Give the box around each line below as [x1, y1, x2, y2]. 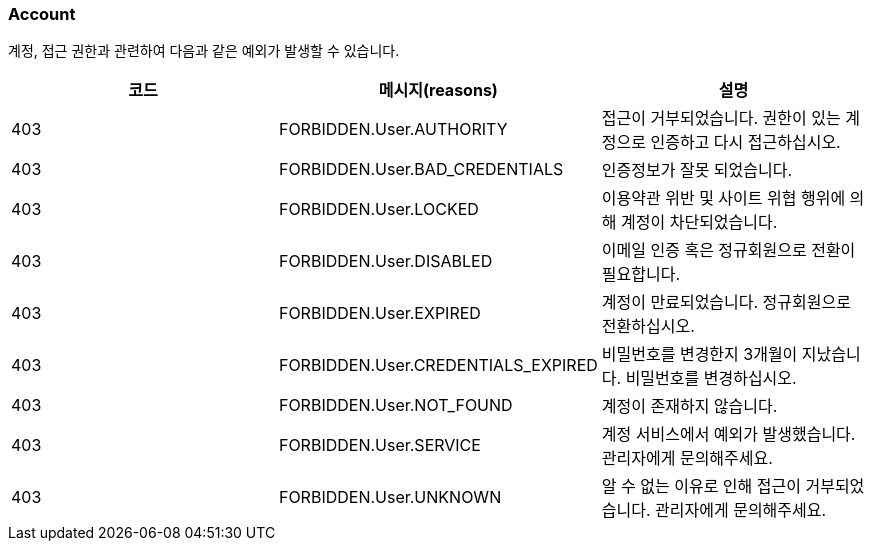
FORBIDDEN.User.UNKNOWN [278, 487, 502, 508]
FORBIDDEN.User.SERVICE [278, 435, 481, 456]
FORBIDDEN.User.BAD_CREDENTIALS [278, 159, 564, 180]
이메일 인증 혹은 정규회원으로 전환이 [601, 240, 856, 261]
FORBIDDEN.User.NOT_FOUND [278, 395, 513, 416]
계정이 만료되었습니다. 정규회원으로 [601, 292, 851, 313]
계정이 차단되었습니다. [621, 212, 778, 233]
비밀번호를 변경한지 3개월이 [601, 344, 798, 365]
